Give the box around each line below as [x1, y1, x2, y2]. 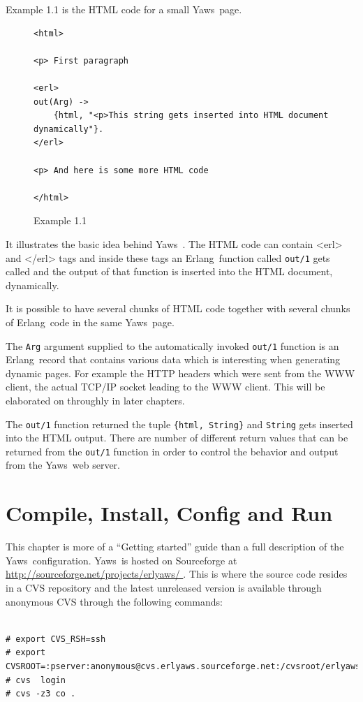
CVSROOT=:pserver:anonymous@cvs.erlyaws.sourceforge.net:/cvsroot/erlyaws [6, 661, 361, 671]
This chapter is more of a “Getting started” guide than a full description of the [6, 539, 344, 554]
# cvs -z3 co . [6, 689, 76, 699]
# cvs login [6, 675, 66, 685]
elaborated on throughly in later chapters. [6, 393, 185, 407]
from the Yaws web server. [6, 458, 120, 472]
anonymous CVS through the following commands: [6, 594, 223, 608]
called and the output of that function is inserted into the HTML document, [6, 264, 333, 279]
